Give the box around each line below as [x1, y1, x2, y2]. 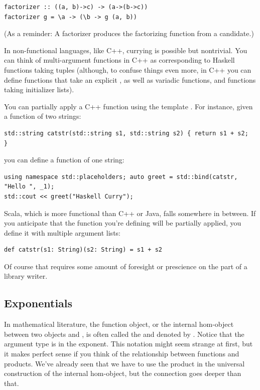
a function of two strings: [4, 111, 81, 121]
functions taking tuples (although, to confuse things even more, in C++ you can [4, 64, 251, 75]
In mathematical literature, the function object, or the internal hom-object [4, 319, 234, 329]
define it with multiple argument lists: [4, 227, 120, 238]
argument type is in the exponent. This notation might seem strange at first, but [4, 338, 253, 349]
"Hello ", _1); [4, 183, 55, 190]
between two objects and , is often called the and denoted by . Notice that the [4, 328, 244, 339]
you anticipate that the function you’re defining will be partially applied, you [4, 218, 241, 228]
